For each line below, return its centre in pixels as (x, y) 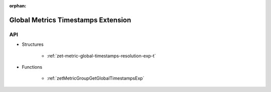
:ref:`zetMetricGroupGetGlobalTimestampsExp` (96, 78)
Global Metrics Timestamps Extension (70, 20)
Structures (33, 44)
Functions (32, 67)
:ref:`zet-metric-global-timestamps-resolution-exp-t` (101, 56)
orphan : (18, 6)
